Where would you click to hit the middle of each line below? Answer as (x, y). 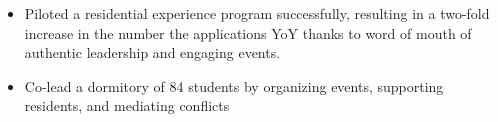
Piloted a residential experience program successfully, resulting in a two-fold (257, 13)
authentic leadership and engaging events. (152, 52)
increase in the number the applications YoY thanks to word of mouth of (248, 32)
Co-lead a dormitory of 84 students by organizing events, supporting (234, 85)
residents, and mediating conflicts (127, 105)
